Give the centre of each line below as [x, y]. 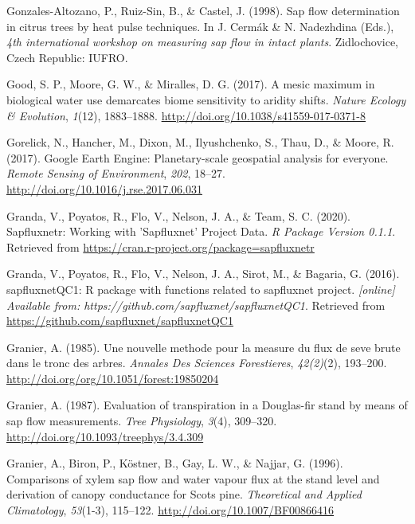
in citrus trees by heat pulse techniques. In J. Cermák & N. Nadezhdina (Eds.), [200, 26]
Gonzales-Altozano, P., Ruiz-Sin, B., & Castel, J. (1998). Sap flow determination [203, 10]
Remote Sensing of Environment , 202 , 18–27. [116, 173]
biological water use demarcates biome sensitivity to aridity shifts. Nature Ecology [206, 99]
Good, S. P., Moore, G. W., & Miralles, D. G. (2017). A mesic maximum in [191, 84]
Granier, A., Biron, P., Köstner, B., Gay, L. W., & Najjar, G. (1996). [175, 463]
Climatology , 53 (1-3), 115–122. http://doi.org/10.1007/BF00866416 [170, 510]
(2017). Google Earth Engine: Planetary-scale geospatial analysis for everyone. [198, 157]
